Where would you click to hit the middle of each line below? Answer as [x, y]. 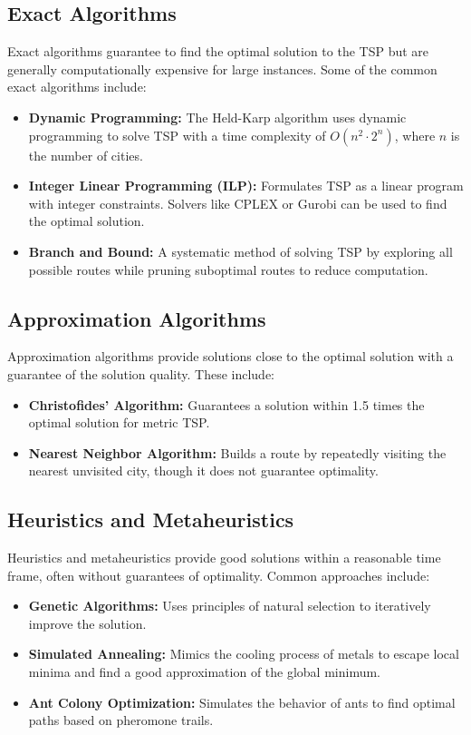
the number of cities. [86, 155]
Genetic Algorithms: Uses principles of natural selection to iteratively [230, 606]
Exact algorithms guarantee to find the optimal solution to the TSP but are [218, 51]
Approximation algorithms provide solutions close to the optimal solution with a [231, 356]
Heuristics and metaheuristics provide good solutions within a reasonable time [224, 558]
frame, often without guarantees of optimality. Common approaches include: [219, 575]
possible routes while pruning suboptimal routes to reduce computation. [228, 269]
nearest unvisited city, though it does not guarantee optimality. [203, 470]
